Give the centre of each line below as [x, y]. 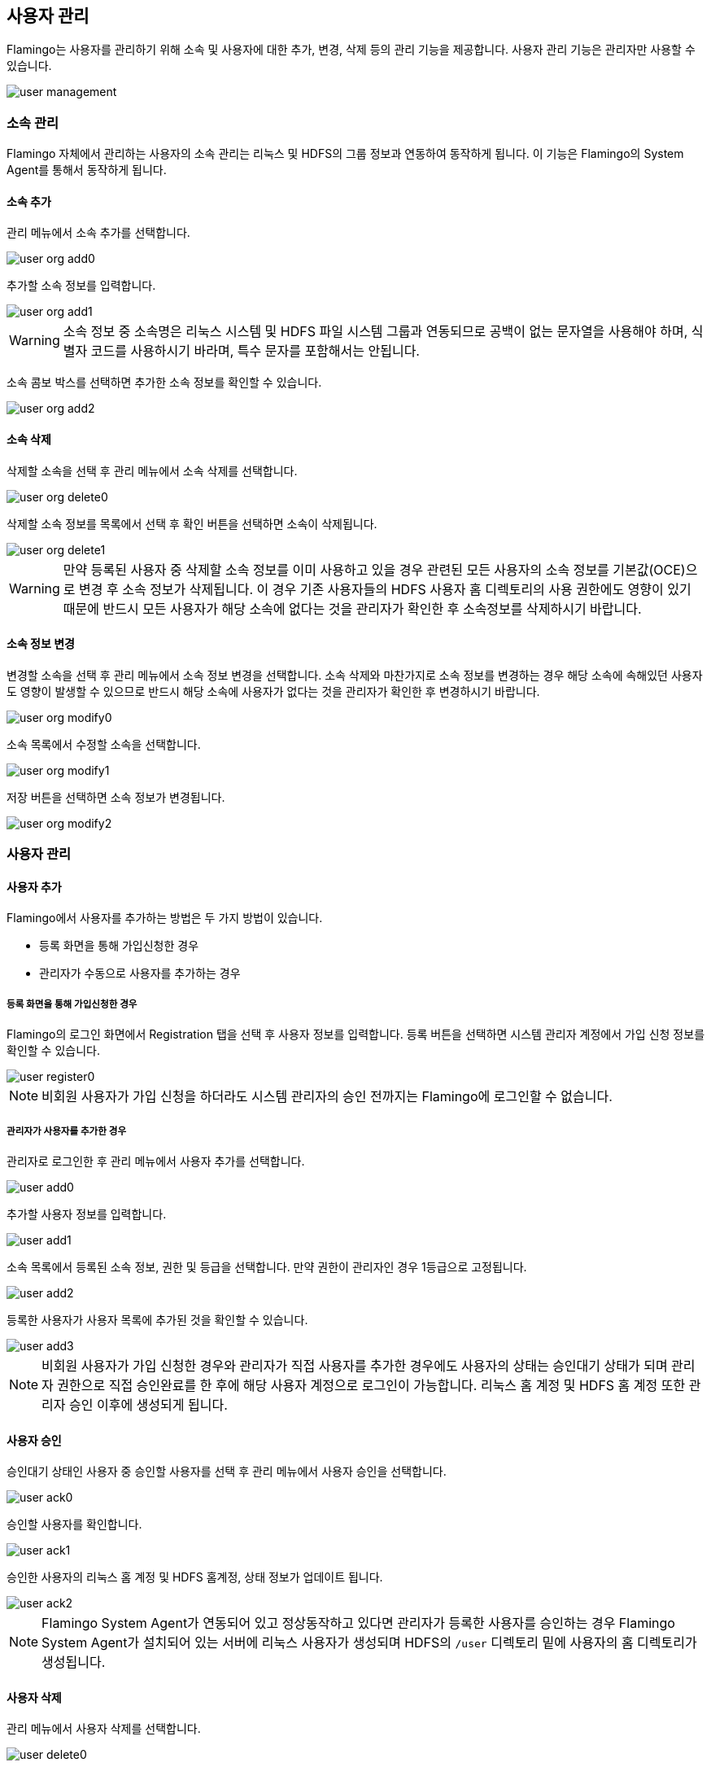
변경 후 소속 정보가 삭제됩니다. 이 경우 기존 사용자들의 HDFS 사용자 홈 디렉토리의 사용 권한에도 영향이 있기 [385, 589]
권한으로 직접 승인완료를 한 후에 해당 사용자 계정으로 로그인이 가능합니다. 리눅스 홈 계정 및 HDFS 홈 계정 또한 [371, 1385]
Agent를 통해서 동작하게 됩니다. [87, 170]
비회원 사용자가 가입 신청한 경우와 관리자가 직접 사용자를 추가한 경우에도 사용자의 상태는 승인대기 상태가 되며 [355, 1365]
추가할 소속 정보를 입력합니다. [81, 286]
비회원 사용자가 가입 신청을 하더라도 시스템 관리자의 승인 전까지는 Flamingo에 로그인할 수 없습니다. [327, 1097]
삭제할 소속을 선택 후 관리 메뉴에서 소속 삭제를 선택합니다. [152, 470]
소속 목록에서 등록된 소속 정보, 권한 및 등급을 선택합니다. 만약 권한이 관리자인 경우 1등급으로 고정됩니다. [267, 1266]
